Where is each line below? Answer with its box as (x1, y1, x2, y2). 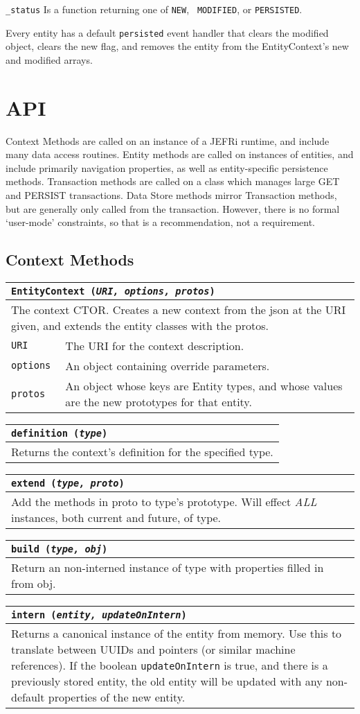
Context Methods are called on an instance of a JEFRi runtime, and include (6, 133, 330, 148)
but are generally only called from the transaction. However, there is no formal (6, 201, 340, 216)
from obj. (11, 575, 56, 591)
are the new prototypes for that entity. (65, 393, 252, 410)
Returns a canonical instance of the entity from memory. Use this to (11, 625, 342, 641)
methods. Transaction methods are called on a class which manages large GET (6, 174, 340, 189)
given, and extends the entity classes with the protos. (11, 317, 269, 333)
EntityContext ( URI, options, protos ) (11, 285, 215, 297)
